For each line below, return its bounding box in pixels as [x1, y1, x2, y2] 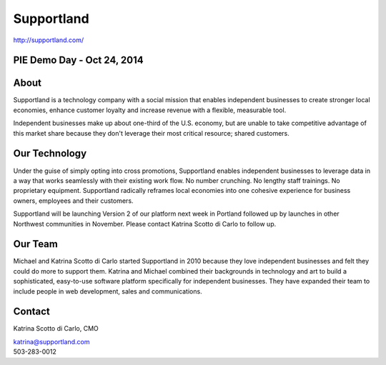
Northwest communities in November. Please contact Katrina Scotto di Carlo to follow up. [13, 219, 277, 228]
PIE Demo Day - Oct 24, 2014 [13, 54, 144, 66]
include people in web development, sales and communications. [13, 286, 203, 296]
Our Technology [13, 147, 87, 160]
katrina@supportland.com [13, 337, 90, 346]
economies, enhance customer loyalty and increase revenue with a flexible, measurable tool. [13, 106, 287, 114]
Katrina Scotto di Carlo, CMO [13, 324, 99, 333]
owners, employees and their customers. [13, 196, 134, 205]
